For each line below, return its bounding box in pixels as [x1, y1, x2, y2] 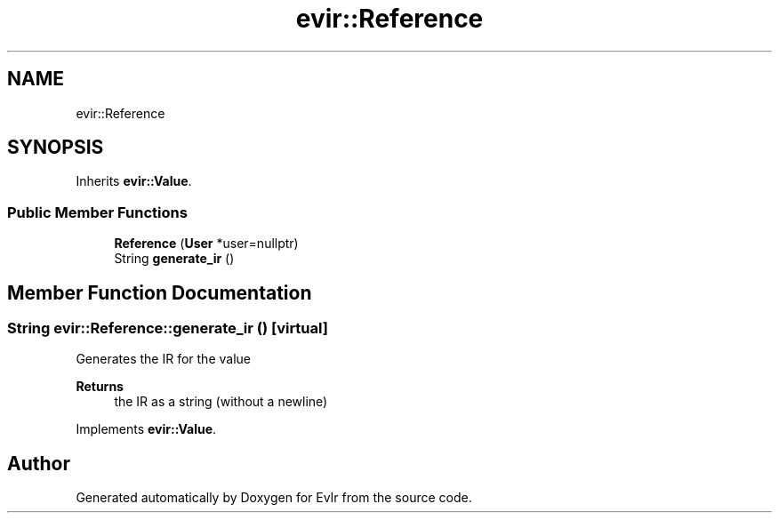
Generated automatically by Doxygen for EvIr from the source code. [76, 490, 472, 506]
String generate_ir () [114, 251, 235, 267]
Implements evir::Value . [76, 421, 217, 437]
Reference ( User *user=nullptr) [114, 236, 299, 252]
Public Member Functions [7, 203, 188, 221]
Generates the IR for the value [76, 351, 251, 367]
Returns [76, 379, 124, 395]
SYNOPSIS [7, 136, 104, 159]
